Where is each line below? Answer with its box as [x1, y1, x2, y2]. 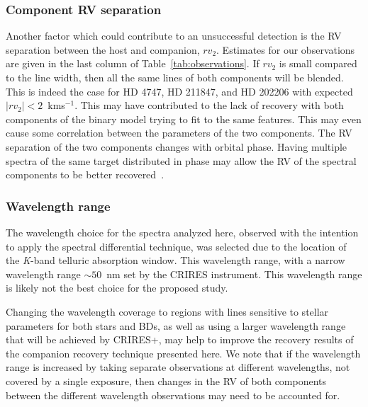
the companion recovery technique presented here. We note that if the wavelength [6, 345, 361, 360]
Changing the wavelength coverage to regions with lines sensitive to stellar [6, 304, 329, 319]
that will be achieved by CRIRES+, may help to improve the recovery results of [6, 332, 354, 347]
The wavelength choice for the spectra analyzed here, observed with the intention [6, 224, 359, 239]
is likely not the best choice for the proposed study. [6, 280, 228, 295]
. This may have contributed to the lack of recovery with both [74, 98, 344, 113]
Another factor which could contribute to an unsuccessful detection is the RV [6, 28, 342, 43]
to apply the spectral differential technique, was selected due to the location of [6, 239, 347, 253]
